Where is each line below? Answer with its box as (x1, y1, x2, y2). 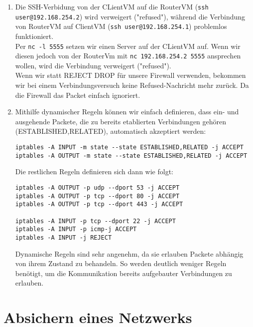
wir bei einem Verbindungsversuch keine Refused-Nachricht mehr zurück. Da (15, 80, 249, 90)
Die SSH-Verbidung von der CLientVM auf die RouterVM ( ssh (15, 1, 209, 11)
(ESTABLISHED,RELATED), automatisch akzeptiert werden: (15, 126, 206, 136)
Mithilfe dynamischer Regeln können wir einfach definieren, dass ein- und (15, 106, 239, 117)
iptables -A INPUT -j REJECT (15, 234, 112, 241)
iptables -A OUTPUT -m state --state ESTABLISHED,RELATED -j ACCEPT (15, 152, 248, 159)
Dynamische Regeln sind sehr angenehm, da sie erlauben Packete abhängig (15, 248, 244, 259)
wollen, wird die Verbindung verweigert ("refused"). (15, 60, 171, 70)
